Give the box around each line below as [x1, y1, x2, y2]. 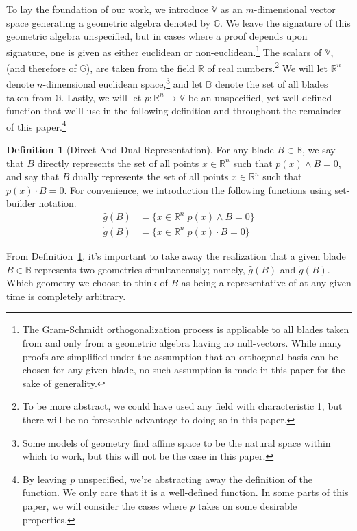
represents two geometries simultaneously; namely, [34, 262, 245, 276]
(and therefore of [6, 60, 77, 75]
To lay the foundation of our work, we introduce [6, 2, 208, 16]
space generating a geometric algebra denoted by [6, 15, 211, 29]
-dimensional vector [254, 2, 336, 16]
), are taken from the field [86, 60, 195, 75]
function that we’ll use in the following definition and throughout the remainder [6, 103, 342, 118]
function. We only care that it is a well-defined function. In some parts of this [22, 485, 349, 499]
